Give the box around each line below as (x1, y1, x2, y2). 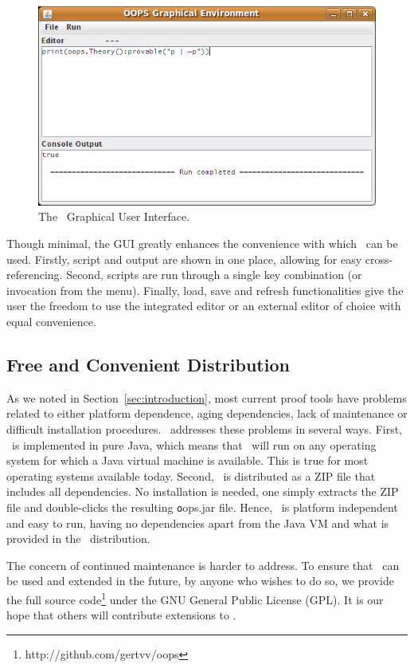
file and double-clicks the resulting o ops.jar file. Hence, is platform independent (6, 498, 398, 515)
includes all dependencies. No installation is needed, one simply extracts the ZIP (6, 483, 399, 500)
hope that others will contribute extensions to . (6, 607, 236, 623)
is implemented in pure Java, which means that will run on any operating (11, 436, 377, 453)
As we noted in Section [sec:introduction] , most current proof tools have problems (6, 389, 407, 406)
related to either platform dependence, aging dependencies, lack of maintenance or (6, 405, 408, 422)
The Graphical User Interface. (38, 208, 190, 225)
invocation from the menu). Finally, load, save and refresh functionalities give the (6, 281, 404, 298)
